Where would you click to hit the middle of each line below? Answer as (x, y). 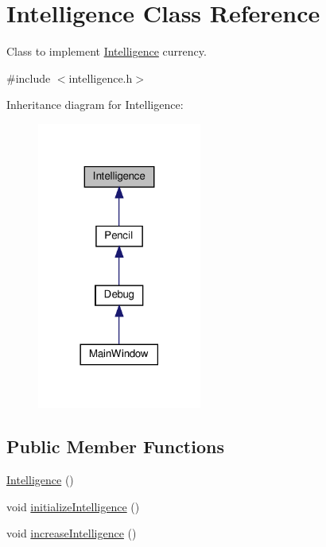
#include (29, 78)
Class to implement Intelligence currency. (107, 51)
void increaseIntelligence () (72, 533)
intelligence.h (101, 78)
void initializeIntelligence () (73, 506)
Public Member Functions (115, 446)
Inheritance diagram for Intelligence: (95, 105)
